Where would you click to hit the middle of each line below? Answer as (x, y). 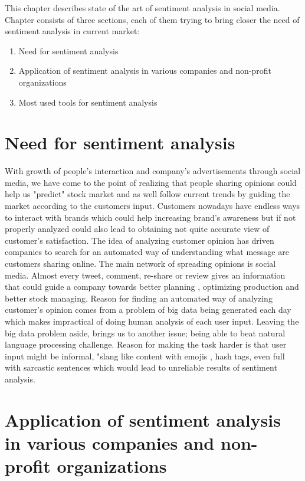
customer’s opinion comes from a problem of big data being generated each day (148, 310)
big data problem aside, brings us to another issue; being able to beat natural (145, 333)
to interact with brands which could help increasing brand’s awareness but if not (150, 217)
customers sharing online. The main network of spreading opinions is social (140, 264)
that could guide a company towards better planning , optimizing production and (152, 287)
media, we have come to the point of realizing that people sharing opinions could (151, 182)
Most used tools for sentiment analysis (88, 102)
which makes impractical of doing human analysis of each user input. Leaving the (152, 321)
